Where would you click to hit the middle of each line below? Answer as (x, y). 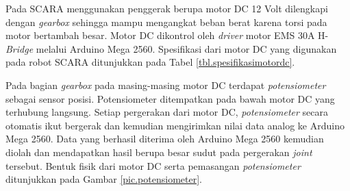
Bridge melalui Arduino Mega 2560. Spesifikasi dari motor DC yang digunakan (171, 48)
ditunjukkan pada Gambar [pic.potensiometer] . (104, 179)
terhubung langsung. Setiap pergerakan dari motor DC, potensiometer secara (167, 112)
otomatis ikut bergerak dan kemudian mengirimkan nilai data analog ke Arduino (175, 125)
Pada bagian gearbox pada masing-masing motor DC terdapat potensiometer (166, 85)
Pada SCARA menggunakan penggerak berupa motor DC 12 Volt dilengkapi (167, 8)
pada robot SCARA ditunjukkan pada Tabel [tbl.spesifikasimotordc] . (150, 62)
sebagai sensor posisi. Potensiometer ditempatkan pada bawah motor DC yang (170, 98)
